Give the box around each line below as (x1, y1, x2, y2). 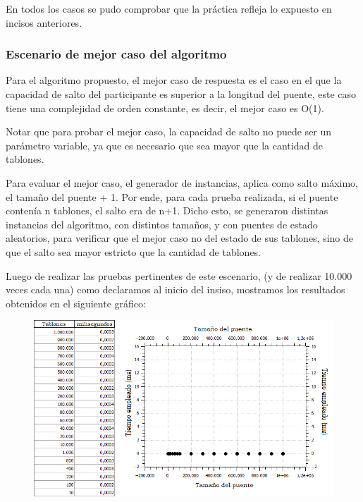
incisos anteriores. (6, 15, 82, 30)
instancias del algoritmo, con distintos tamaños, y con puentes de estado (6, 216, 318, 231)
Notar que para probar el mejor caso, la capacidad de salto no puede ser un (6, 124, 332, 139)
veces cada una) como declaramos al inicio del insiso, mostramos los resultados (6, 282, 345, 297)
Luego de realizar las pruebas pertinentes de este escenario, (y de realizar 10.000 (6, 268, 352, 283)
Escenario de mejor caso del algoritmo (6, 45, 227, 63)
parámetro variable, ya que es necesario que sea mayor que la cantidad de (6, 137, 323, 152)
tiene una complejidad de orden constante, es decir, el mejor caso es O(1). (6, 100, 324, 115)
